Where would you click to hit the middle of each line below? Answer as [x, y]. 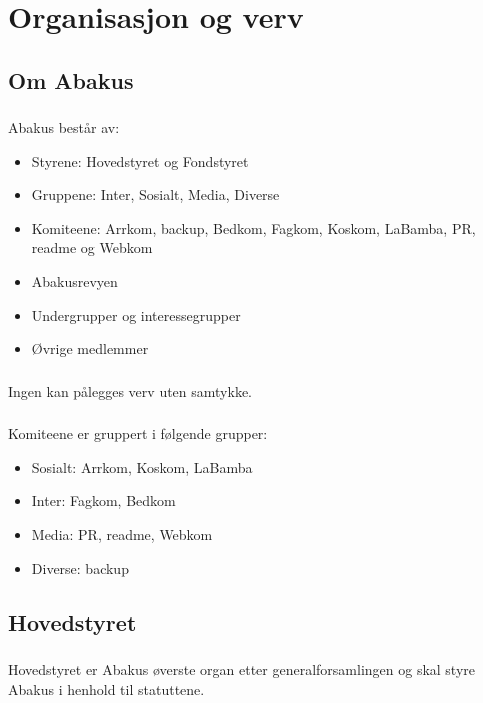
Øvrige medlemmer [90, 348]
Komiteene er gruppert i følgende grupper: [138, 433]
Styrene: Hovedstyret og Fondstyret [140, 160]
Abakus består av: [64, 127]
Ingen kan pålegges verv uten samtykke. [130, 390]
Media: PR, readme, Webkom [122, 534]
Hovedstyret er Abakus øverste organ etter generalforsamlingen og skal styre [242, 668]
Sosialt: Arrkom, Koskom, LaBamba [142, 466]
